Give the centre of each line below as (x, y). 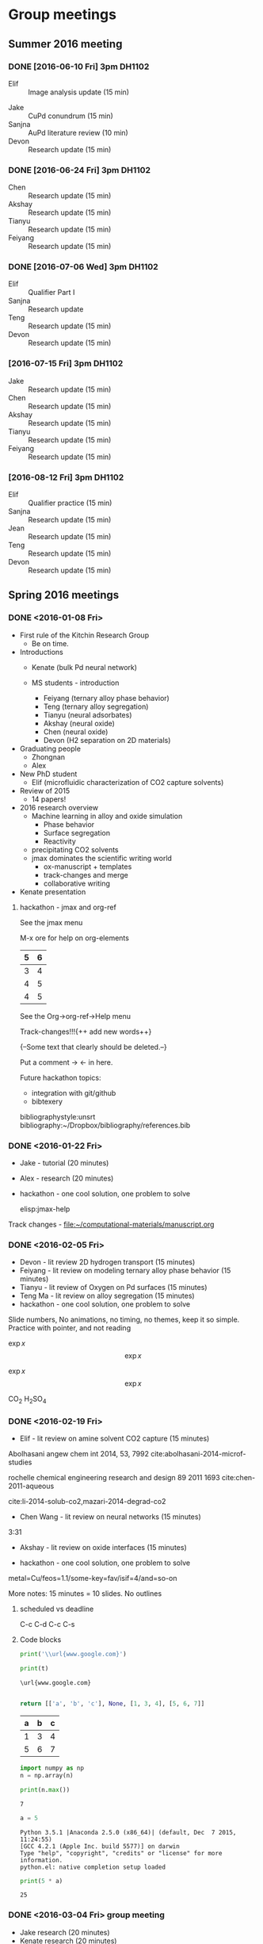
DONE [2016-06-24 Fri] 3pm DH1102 (80, 170)
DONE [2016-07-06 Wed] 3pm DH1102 (83, 267)
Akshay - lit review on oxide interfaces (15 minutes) (103, 1548)
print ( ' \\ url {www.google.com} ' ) (73, 1655)
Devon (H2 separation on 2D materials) (107, 740)
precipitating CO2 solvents (75, 849)
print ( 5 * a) (41, 1881)
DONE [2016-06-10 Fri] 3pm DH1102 (79, 67)
